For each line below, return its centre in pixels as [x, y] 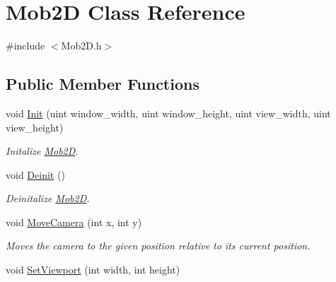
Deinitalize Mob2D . [48, 198]
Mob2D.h [81, 46]
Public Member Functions [103, 84]
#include [25, 46]
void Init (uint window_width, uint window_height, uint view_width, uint [168, 113]
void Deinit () [35, 174]
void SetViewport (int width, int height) [93, 270]
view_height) [35, 127]
